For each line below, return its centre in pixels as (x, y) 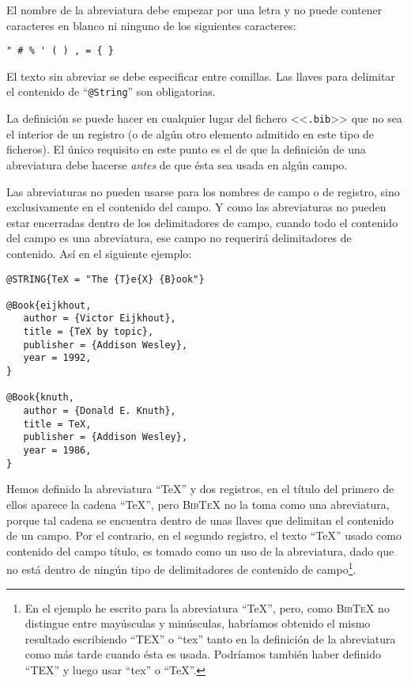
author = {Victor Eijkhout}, (100, 319)
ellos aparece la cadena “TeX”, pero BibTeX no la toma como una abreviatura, (198, 504)
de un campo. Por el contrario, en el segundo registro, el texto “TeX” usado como (204, 535)
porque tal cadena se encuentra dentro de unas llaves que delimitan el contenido (200, 520)
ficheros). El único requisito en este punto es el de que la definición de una (186, 149)
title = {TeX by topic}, (89, 332)
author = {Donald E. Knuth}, (100, 411)
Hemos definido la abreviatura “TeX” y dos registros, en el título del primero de (200, 489)
